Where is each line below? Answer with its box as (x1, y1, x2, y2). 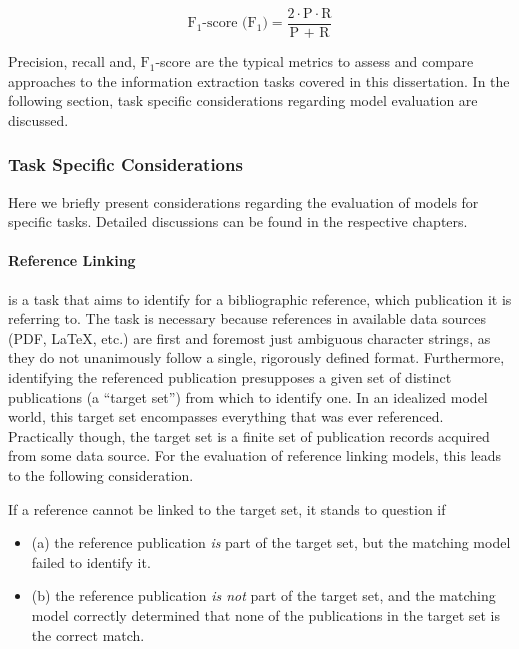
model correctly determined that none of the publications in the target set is (31, 604, 501, 625)
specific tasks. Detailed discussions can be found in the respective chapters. (8, 211, 468, 232)
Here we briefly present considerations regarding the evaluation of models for (8, 191, 479, 212)
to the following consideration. (8, 464, 194, 485)
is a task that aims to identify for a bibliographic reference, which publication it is (8, 288, 512, 309)
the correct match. (31, 624, 145, 645)
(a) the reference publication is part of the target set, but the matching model (31, 532, 511, 553)
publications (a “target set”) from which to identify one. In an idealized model (8, 386, 488, 407)
